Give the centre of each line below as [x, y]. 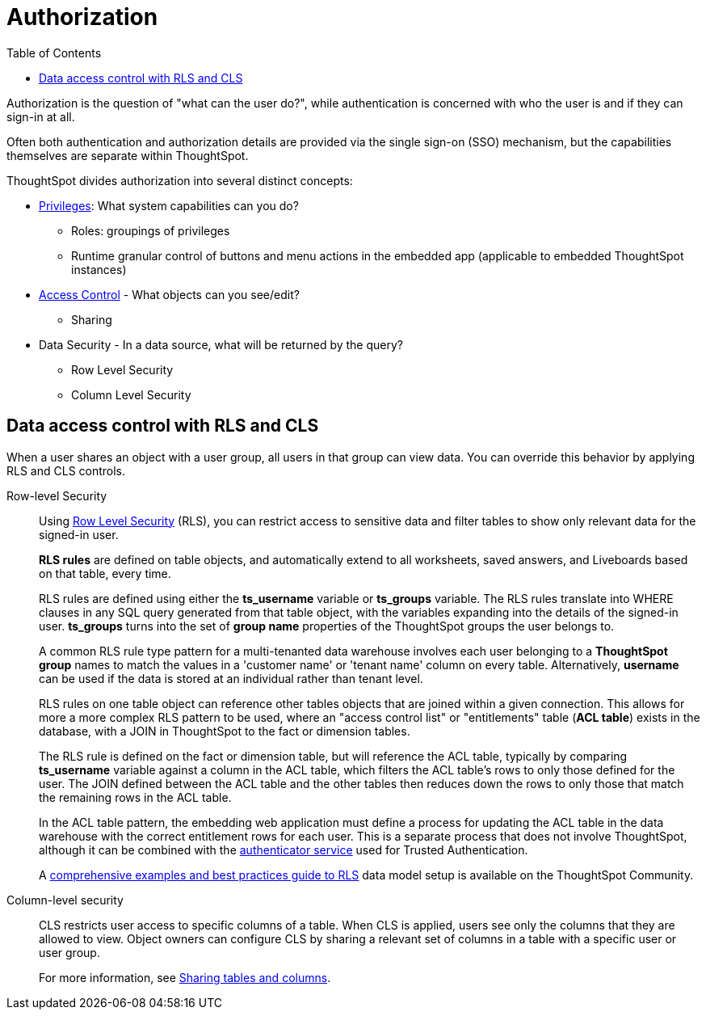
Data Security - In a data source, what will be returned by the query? [221, 344]
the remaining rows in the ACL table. [135, 797]
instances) [99, 269]
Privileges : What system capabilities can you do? [169, 205]
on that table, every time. [105, 573]
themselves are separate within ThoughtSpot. [128, 155]
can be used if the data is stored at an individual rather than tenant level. [231, 678]
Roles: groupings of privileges [151, 230]
